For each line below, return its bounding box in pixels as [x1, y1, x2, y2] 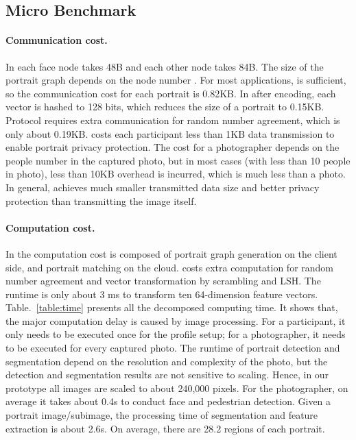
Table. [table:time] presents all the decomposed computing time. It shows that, [5, 300, 338, 315]
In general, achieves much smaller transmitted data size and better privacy [5, 180, 320, 194]
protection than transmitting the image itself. [5, 193, 197, 208]
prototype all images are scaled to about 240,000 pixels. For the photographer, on [5, 380, 348, 395]
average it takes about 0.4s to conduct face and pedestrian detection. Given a [5, 394, 331, 408]
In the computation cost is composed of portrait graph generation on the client [5, 246, 337, 260]
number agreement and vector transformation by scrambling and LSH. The [5, 273, 321, 288]
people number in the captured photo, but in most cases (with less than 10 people [5, 153, 351, 167]
